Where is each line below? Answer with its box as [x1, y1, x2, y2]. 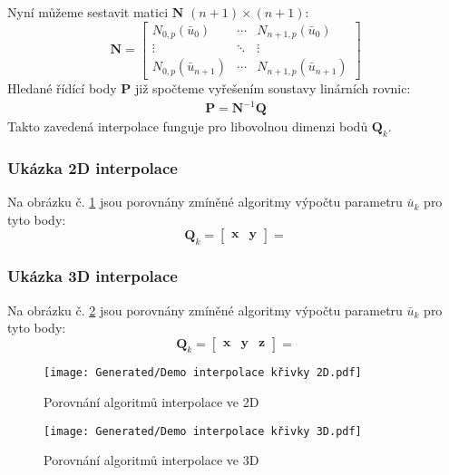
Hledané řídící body [7, 79, 117, 98]
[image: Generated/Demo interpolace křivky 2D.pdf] [44, 366, 362, 380]
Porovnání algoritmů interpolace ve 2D [44, 393, 259, 412]
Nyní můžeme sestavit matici [7, 3, 169, 21]
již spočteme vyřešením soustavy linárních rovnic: [134, 79, 411, 98]
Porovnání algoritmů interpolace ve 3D [44, 451, 259, 470]
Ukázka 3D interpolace [7, 265, 178, 287]
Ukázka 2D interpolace [7, 157, 178, 179]
